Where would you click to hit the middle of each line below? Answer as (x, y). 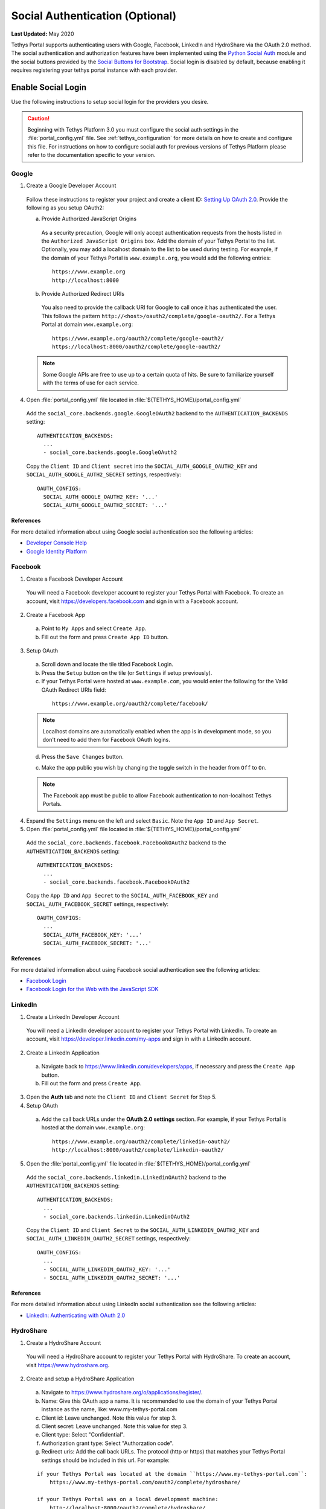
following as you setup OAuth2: (65, 208)
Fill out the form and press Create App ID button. (105, 637)
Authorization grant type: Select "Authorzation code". (107, 1443)
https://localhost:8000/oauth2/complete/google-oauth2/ (136, 346)
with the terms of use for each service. (91, 383)
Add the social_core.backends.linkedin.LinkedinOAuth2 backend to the (126, 1178)
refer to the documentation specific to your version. (91, 155)
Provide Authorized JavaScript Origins (89, 219)
